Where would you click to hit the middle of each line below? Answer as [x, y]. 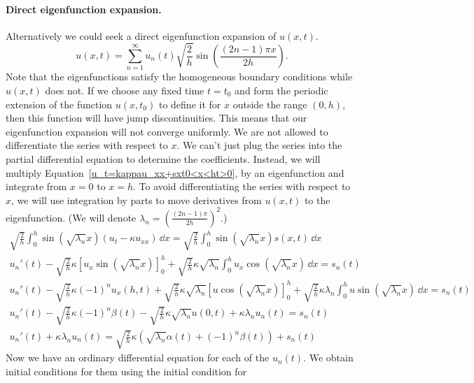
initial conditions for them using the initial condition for [126, 371]
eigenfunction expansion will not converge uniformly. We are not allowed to [167, 131]
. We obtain [328, 357]
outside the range [270, 104]
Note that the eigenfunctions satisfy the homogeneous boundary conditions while [179, 77]
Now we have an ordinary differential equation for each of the [138, 357]
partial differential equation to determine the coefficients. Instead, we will [163, 158]
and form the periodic [281, 90]
